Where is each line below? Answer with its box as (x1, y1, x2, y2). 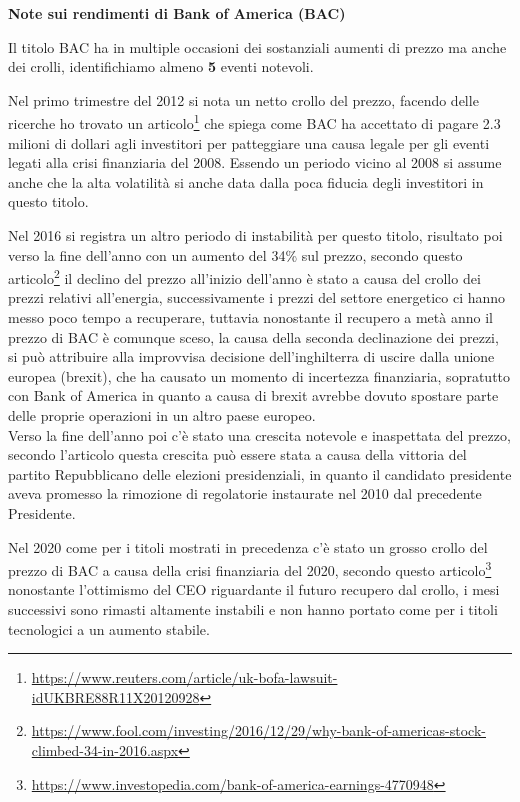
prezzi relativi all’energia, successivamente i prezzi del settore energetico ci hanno (8, 287, 506, 308)
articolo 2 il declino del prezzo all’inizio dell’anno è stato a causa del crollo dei (8, 265, 481, 288)
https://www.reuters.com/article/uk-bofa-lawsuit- (31, 667, 338, 688)
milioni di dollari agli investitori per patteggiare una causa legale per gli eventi (8, 132, 490, 153)
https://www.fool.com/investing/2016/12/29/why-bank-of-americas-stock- (31, 720, 486, 741)
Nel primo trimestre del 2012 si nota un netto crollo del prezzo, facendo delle (8, 89, 479, 110)
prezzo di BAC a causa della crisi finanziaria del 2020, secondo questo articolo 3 (8, 557, 492, 580)
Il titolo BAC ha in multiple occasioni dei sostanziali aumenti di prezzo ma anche (8, 36, 507, 57)
